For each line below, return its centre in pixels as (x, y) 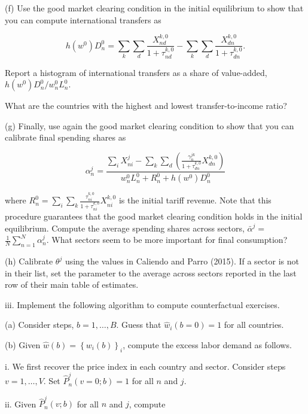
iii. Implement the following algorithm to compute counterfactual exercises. (142, 304)
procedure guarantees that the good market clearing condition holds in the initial (154, 216)
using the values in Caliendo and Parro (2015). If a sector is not (182, 261)
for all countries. (254, 325)
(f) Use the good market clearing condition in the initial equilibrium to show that (154, 8)
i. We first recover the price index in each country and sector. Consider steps (145, 366)
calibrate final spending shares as (65, 137)
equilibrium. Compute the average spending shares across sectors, (125, 228)
